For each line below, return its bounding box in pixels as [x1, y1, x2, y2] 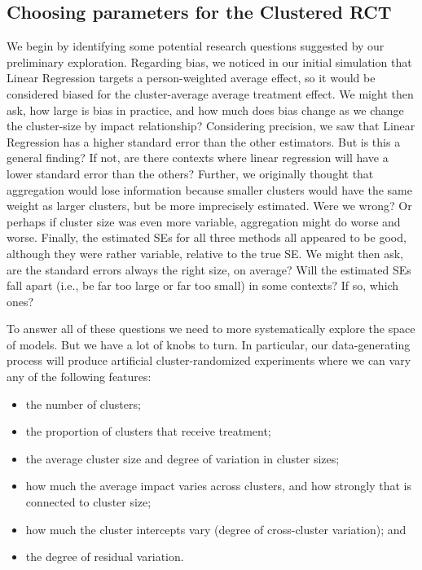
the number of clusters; [25, 395, 141, 412]
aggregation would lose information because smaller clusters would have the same [7, 181, 412, 198]
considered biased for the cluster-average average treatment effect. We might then [7, 85, 414, 102]
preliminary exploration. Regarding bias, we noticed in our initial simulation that [7, 53, 412, 70]
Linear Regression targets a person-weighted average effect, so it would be [7, 69, 376, 86]
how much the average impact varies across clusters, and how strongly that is [25, 477, 411, 494]
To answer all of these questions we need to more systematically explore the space [7, 320, 415, 337]
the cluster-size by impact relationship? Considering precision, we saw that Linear [7, 117, 415, 134]
